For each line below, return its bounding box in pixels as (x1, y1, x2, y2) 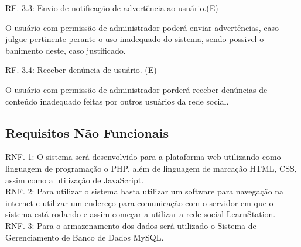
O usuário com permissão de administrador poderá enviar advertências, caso (5, 21, 279, 33)
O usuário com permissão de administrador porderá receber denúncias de (5, 83, 268, 95)
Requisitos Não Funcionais (5, 123, 169, 141)
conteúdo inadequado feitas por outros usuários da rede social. (5, 95, 229, 107)
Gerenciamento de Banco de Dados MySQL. (5, 231, 164, 243)
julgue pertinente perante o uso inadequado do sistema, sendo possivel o (5, 33, 264, 45)
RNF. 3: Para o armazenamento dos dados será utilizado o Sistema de (5, 219, 256, 231)
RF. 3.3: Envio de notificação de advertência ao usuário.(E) (5, 2, 218, 13)
